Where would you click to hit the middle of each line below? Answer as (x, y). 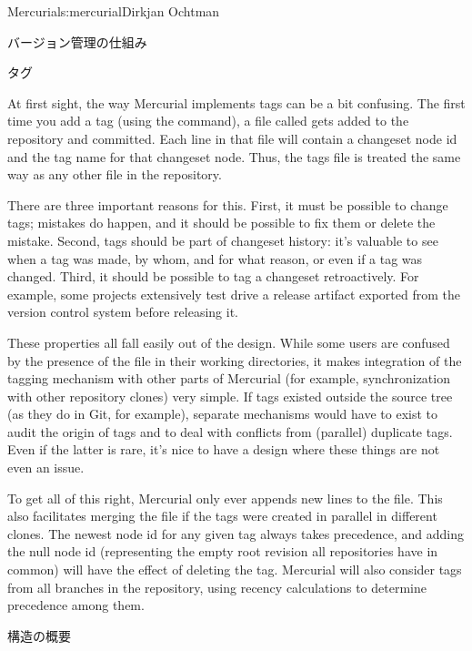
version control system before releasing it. (123, 312)
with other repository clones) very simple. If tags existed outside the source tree (230, 396)
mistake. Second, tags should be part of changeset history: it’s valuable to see (223, 240)
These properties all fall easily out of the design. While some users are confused (229, 342)
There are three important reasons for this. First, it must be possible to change (228, 204)
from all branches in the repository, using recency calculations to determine (217, 587)
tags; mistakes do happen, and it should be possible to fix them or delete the (221, 223)
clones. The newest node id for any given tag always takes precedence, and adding (236, 533)
